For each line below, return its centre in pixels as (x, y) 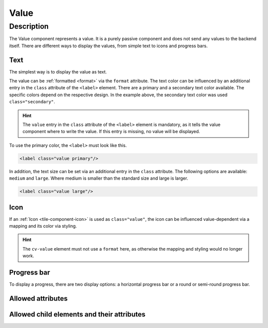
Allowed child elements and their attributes (77, 314)
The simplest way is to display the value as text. (58, 71)
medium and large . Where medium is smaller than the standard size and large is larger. (99, 178)
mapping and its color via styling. (43, 226)
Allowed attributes (38, 298)
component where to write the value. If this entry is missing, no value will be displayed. (111, 131)
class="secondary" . (32, 102)
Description (29, 26)
